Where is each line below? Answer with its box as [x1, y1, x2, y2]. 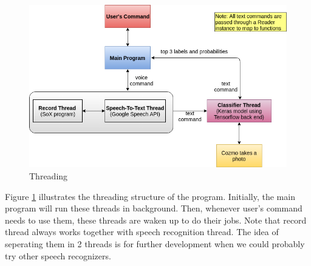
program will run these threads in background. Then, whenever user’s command [5, 202, 302, 214]
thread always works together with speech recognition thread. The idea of [5, 225, 279, 238]
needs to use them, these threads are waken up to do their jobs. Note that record [5, 213, 307, 226]
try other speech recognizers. [5, 249, 111, 262]
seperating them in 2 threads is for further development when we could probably [5, 237, 305, 250]
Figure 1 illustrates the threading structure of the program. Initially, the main [5, 190, 295, 202]
